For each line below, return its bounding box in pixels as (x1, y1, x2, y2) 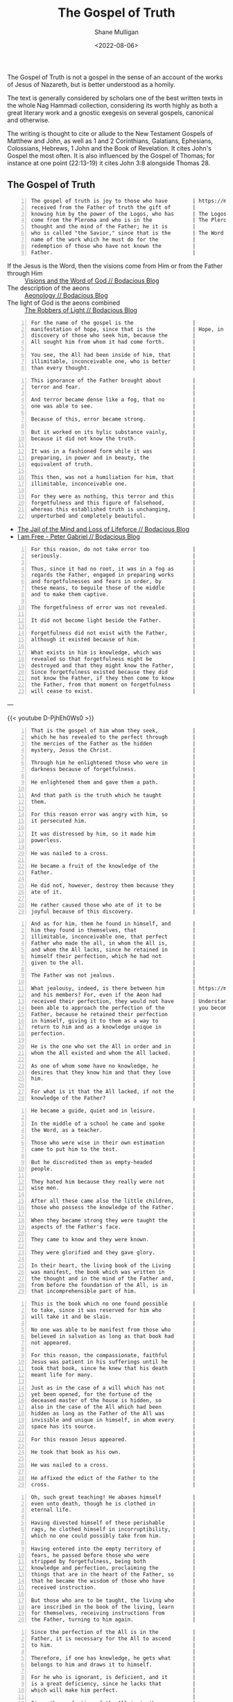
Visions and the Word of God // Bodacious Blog (24, 276, 159, 285)
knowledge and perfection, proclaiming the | (31, 1565, 196, 1572)
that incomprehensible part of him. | (31, 1288, 196, 1295)
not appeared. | (31, 1339, 196, 1346)
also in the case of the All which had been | (31, 1404, 196, 1410)
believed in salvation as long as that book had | (31, 1333, 196, 1340)
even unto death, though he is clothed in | (31, 1500, 196, 1507)
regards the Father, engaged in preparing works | (31, 571, 196, 579)
